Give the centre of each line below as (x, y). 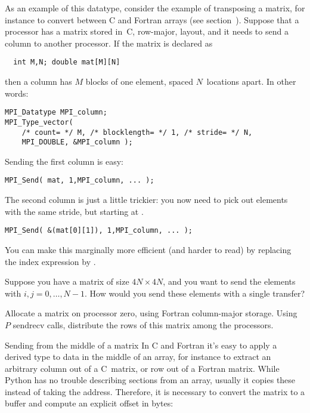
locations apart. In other (251, 81)
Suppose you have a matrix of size (67, 281)
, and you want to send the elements (229, 281)
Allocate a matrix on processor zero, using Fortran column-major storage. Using (151, 313)
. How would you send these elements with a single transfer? (195, 293)
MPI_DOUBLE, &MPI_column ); (77, 142)
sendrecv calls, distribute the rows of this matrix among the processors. (143, 324)
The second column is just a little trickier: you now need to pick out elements (146, 200)
